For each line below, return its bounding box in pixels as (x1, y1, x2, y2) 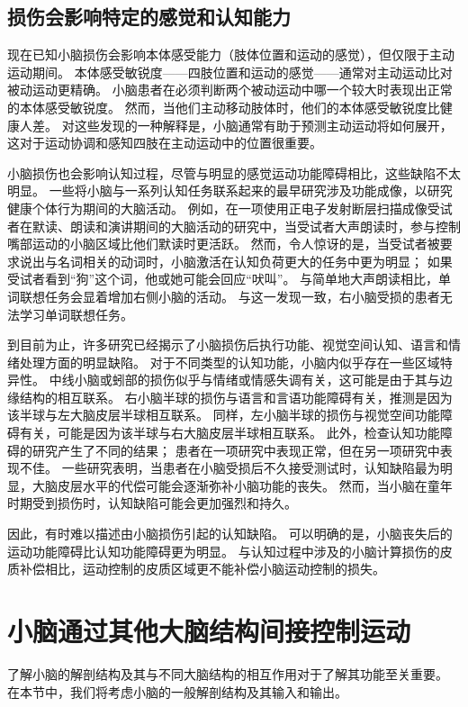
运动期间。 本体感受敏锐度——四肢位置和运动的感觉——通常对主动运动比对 (7, 62, 453, 81)
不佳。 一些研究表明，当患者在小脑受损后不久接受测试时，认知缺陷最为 (19, 458, 440, 477)
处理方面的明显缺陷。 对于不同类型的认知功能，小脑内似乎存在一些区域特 (19, 352, 453, 371)
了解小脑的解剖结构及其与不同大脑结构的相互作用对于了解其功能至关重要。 (7, 664, 448, 683)
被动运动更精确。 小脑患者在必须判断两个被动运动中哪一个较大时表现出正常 (7, 80, 453, 99)
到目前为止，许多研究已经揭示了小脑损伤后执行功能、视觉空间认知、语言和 (7, 335, 448, 354)
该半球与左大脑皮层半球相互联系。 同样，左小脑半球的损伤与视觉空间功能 (7, 405, 440, 424)
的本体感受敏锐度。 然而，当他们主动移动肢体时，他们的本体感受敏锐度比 (7, 97, 440, 116)
